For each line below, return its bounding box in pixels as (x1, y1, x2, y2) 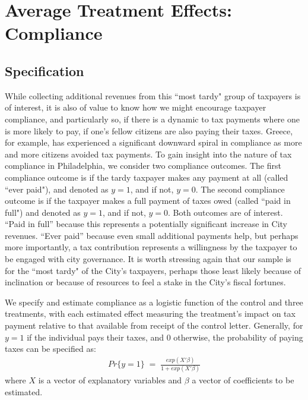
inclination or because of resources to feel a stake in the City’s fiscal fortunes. (5, 276, 286, 288)
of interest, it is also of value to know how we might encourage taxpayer (5, 101, 266, 114)
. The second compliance (195, 182, 285, 195)
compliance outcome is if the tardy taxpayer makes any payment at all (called (5, 171, 288, 183)
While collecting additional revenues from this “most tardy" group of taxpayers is (5, 89, 301, 102)
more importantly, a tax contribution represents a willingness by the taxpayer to (5, 241, 297, 253)
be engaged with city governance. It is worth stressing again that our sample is (5, 253, 291, 265)
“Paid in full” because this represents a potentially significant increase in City (5, 218, 287, 230)
